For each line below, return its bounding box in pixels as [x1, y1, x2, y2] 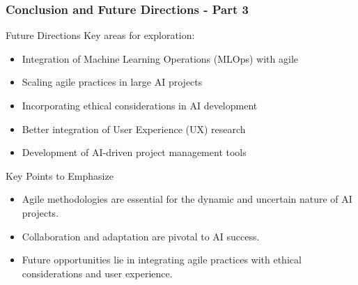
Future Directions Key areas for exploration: [6, 28, 195, 43]
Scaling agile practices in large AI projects [22, 75, 203, 89]
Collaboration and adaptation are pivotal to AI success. [22, 229, 260, 243]
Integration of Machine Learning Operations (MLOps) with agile [22, 51, 298, 66]
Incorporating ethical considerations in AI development [22, 98, 258, 112]
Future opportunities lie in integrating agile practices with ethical [22, 252, 302, 267]
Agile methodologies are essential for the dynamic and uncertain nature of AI [22, 192, 352, 206]
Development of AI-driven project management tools [22, 145, 247, 160]
